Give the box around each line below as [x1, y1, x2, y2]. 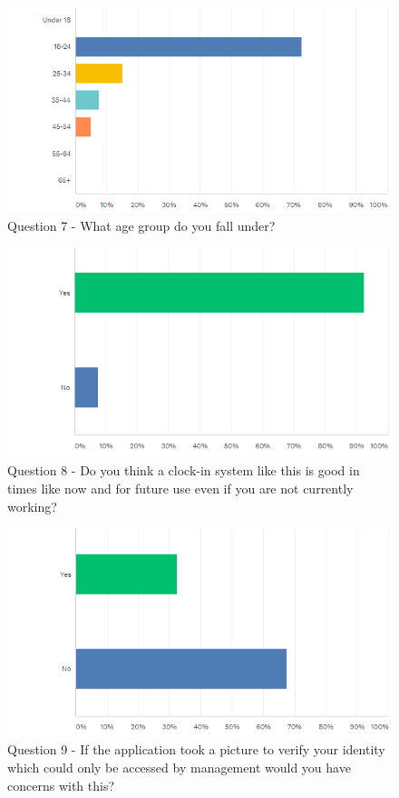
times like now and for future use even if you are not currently [7, 478, 354, 497]
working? [7, 496, 57, 515]
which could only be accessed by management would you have [7, 757, 351, 776]
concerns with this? [7, 775, 115, 794]
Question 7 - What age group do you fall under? [7, 215, 276, 234]
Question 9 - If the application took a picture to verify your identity [7, 740, 385, 759]
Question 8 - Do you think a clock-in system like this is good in [7, 461, 360, 480]
